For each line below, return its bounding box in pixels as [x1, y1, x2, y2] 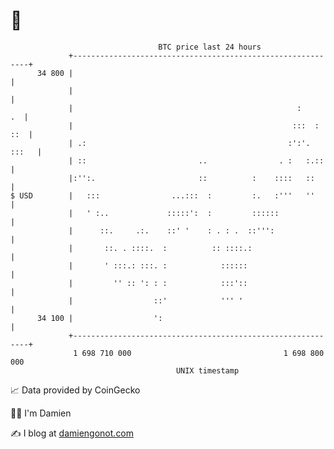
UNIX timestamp [175, 365, 240, 376]
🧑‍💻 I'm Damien [10, 407, 72, 419]
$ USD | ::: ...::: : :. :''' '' [10, 190, 315, 201]
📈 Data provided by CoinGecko [10, 384, 141, 396]
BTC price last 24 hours [158, 42, 262, 52]
